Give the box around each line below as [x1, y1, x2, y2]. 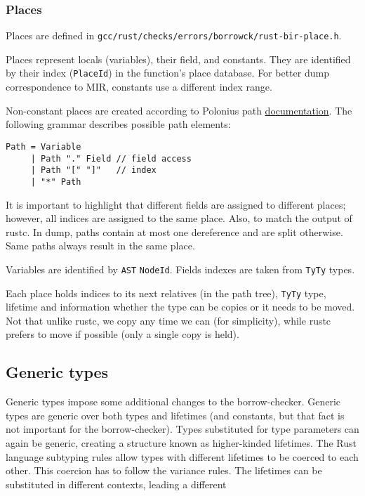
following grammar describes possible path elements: [6, 117, 231, 131]
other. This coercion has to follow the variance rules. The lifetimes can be [6, 463, 322, 478]
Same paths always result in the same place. [6, 238, 195, 253]
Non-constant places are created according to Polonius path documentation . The [6, 103, 352, 117]
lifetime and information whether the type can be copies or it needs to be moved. [6, 299, 355, 314]
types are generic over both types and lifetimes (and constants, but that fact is [6, 407, 345, 422]
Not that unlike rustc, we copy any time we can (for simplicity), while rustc [6, 313, 331, 327]
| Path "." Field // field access [30, 153, 192, 164]
